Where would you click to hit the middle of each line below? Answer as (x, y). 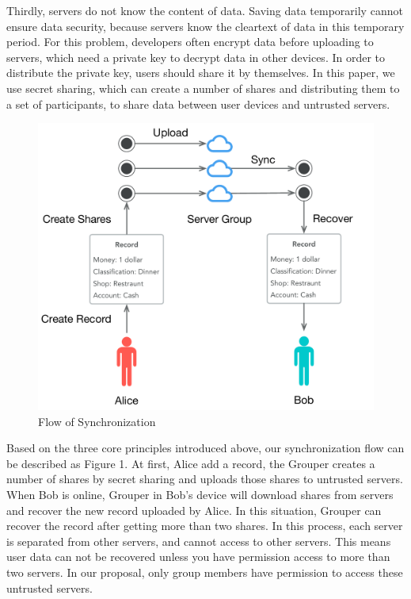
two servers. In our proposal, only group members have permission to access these (205, 572)
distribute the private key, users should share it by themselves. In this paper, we (201, 73)
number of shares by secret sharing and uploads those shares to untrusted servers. (205, 479)
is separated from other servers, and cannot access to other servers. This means (199, 541)
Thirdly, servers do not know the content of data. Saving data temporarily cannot (205, 10)
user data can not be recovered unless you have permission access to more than (198, 557)
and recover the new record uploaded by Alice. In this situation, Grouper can (194, 510)
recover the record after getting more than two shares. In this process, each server (205, 526)
